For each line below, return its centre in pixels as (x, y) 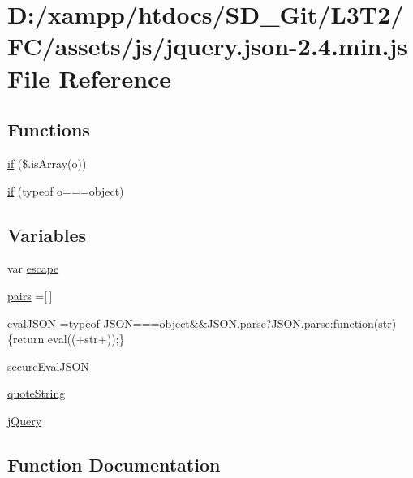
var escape (33, 268)
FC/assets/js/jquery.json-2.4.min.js (207, 46)
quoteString (37, 393)
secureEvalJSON (48, 366)
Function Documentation (114, 464)
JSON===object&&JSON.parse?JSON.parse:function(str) (250, 323)
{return (26, 339)
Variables (47, 234)
